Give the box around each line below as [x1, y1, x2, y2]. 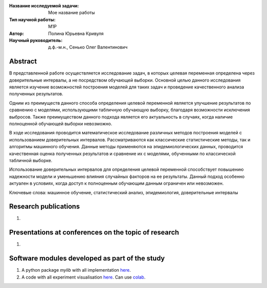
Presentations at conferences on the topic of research [9, 228, 179, 237]
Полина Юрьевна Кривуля [48, 30, 104, 37]
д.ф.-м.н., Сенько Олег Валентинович [48, 44, 128, 50]
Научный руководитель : [9, 37, 63, 43]
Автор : [9, 30, 24, 37]
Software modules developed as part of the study [9, 254, 165, 263]
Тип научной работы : [9, 16, 56, 22]
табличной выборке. [9, 157, 52, 163]
